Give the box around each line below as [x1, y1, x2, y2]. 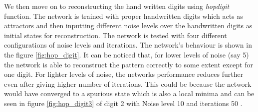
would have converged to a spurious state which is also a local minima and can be [4, 88, 255, 99]
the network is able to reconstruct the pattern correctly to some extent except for [4, 59, 254, 69]
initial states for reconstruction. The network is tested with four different [4, 30, 227, 40]
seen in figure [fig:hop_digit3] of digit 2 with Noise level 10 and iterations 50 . [4, 98, 243, 108]
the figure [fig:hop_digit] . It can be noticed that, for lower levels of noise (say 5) [4, 49, 249, 59]
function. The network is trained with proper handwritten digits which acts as [4, 10, 243, 21]
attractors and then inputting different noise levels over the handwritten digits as [4, 20, 253, 31]
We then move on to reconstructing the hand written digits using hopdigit [4, 1, 230, 11]
